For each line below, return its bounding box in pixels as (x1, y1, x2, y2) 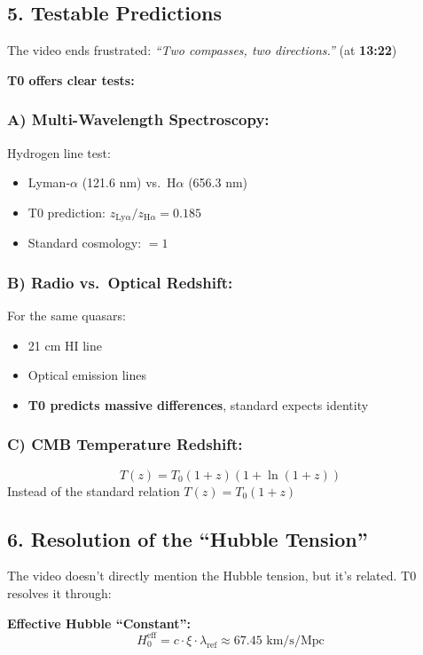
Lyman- (27, 173, 71, 192)
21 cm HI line (27, 335, 102, 354)
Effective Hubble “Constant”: (7, 613, 191, 632)
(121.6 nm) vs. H (82, 173, 176, 192)
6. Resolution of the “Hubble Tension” (7, 525, 368, 552)
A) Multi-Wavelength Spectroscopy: (7, 108, 270, 130)
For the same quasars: (7, 306, 126, 325)
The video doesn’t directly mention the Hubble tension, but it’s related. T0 (7, 566, 417, 585)
